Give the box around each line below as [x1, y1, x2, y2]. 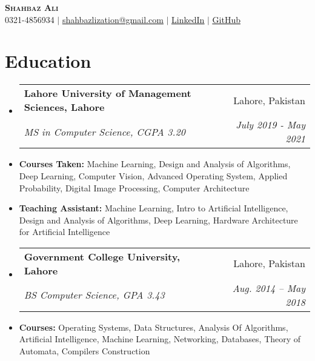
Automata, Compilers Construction [19, 345, 150, 357]
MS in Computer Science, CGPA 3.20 [24, 124, 185, 139]
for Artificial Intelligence [19, 225, 110, 238]
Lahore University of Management [24, 86, 191, 101]
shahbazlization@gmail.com [62, 13, 164, 25]
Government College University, [24, 249, 181, 263]
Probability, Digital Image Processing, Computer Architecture [19, 181, 250, 194]
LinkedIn [171, 13, 205, 25]
